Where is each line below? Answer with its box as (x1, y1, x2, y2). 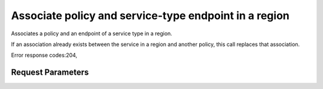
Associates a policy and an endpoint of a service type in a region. (11, 30, 173, 37)
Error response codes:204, (11, 51, 78, 59)
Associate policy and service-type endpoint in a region (11, 9, 290, 22)
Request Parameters (11, 67, 89, 78)
